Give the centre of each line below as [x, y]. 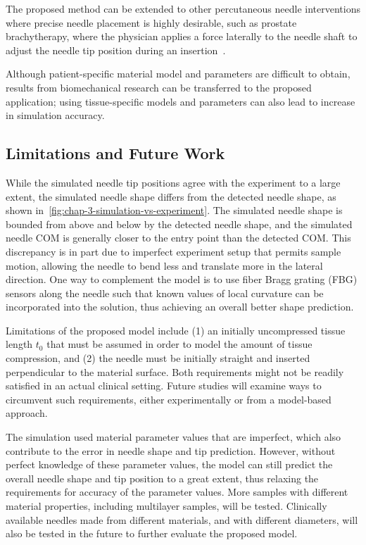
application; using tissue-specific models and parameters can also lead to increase [181, 101]
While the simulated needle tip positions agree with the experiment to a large [173, 182]
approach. [27, 413]
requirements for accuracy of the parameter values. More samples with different [177, 492]
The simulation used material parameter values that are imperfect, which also [173, 437]
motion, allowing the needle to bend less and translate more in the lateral [164, 265]
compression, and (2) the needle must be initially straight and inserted [158, 358]
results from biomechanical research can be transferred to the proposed [159, 87]
